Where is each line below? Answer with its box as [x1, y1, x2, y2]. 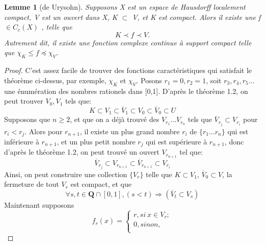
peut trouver [4, 95, 43, 106]
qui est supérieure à [146, 136, 207, 146]
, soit [206, 75, 222, 85]
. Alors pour [24, 126, 63, 136]
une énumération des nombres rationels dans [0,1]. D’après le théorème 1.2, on [4, 85, 248, 96]
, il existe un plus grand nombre [80, 126, 180, 136]
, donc [224, 136, 244, 146]
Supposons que [4, 114, 50, 125]
